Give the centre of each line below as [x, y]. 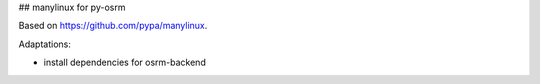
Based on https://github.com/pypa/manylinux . [113, 26]
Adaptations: [45, 44]
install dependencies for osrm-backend [125, 62]
